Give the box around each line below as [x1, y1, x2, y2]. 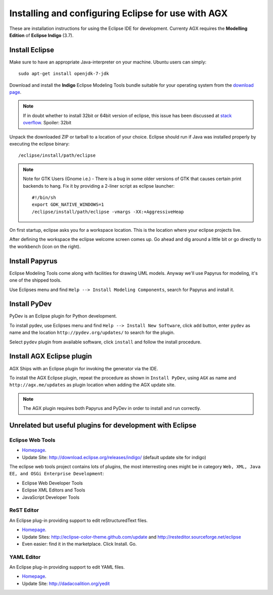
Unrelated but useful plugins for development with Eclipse [9, 421, 197, 430]
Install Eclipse [9, 46, 55, 54]
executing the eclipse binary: [9, 141, 70, 147]
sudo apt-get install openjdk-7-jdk [18, 71, 109, 77]
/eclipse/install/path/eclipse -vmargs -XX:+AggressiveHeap [32, 208, 184, 215]
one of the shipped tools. [9, 277, 62, 284]
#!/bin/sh [32, 194, 56, 200]
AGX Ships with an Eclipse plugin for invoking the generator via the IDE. [9, 365, 159, 371]
